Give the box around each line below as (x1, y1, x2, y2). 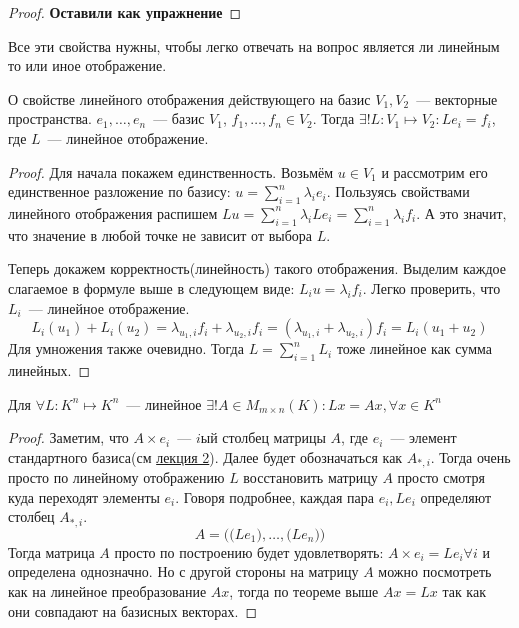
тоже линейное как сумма (336, 338, 493, 359)
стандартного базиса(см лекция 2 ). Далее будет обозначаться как (8, 446, 403, 467)
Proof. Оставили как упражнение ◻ (8, 2, 242, 22)
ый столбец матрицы (200, 427, 326, 448)
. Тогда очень (430, 446, 511, 467)
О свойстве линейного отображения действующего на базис (8, 88, 371, 109)
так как (442, 580, 486, 601)
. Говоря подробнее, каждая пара (175, 486, 374, 507)
